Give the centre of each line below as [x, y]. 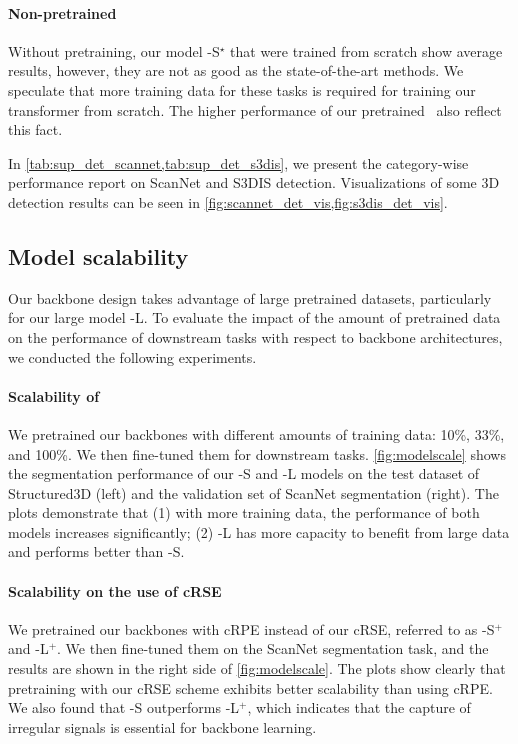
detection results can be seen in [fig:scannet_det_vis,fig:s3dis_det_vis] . [228, 201]
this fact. [35, 129]
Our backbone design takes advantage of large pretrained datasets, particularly [250, 297]
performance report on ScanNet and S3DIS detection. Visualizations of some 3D [254, 182]
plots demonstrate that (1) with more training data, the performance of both [244, 512]
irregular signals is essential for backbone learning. [162, 726]
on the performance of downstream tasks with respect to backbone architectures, [255, 336]
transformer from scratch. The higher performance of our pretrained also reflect [255, 109]
